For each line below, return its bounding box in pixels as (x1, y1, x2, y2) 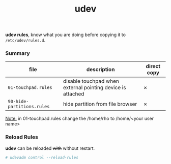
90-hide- (8, 99, 29, 105)
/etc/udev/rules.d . (5, 37, 46, 43)
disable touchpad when (63, 78, 120, 85)
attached (63, 90, 84, 97)
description (86, 66, 115, 73)
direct (146, 63, 161, 70)
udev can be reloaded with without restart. (5, 145, 95, 151)
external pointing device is (63, 84, 126, 91)
